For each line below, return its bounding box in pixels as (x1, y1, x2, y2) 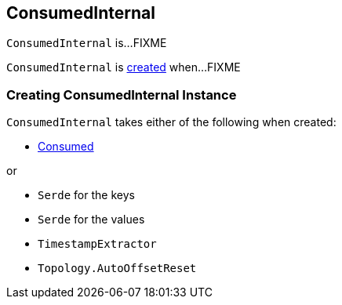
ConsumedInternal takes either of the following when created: (6, 115, 337, 129)
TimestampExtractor (38, 238, 157, 251)
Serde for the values (38, 212, 145, 227)
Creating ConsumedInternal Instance (6, 86, 237, 103)
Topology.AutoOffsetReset (38, 262, 197, 275)
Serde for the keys (38, 188, 135, 202)
